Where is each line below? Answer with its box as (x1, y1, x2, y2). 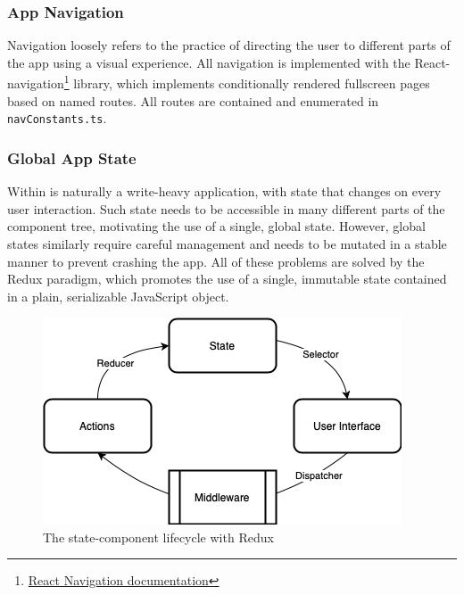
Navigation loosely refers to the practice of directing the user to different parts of (7, 36, 451, 54)
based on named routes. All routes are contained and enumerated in (7, 91, 379, 110)
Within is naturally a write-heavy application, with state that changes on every (7, 182, 442, 201)
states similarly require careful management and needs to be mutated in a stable (7, 234, 447, 252)
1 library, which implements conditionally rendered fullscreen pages (63, 71, 430, 93)
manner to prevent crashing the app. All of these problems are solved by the (7, 252, 425, 270)
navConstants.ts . (7, 109, 107, 128)
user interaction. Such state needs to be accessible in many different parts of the (7, 199, 445, 218)
